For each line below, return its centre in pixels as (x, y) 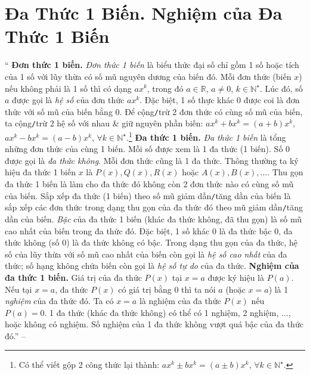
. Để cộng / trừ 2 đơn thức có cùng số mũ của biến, (211, 111)
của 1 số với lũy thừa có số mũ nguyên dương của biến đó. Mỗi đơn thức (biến (148, 76)
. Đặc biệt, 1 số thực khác (187, 100)
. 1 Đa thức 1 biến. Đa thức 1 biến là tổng (206, 136)
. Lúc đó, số (281, 88)
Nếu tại (18, 289)
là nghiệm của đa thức (180, 301)
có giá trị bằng (145, 289)
